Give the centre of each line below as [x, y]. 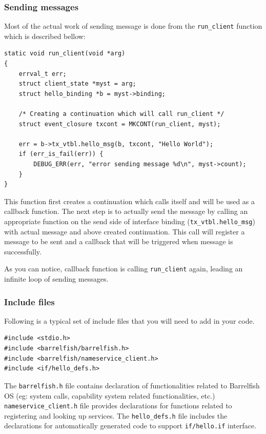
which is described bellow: [45, 36]
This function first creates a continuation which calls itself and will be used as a [130, 201]
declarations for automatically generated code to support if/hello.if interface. [130, 426]
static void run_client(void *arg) [65, 54]
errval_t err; [43, 74]
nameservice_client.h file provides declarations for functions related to [118, 406]
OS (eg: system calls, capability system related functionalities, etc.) [110, 395]
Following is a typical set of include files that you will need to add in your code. [129, 320]
